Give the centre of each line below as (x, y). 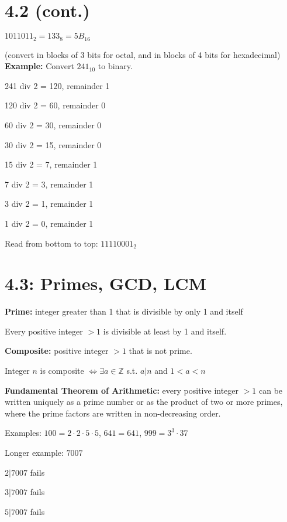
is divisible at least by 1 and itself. (165, 331)
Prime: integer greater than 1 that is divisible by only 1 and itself (124, 311)
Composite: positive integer (57, 351)
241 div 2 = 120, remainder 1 (57, 85)
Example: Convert (39, 66)
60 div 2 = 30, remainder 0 (53, 124)
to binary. (115, 66)
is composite (62, 371)
